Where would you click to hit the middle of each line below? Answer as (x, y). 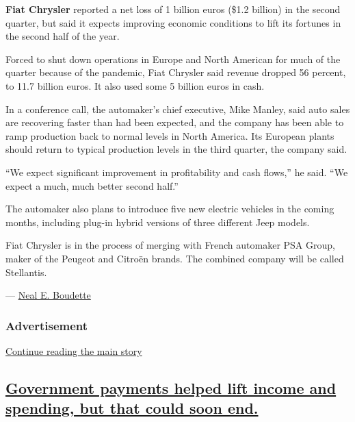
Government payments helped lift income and (171, 387)
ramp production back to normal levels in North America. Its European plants (170, 135)
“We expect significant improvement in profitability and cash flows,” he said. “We (177, 172)
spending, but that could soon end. (132, 408)
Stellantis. (26, 272)
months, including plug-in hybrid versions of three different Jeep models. (158, 222)
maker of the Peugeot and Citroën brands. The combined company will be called (175, 258)
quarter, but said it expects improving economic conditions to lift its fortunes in (173, 22)
